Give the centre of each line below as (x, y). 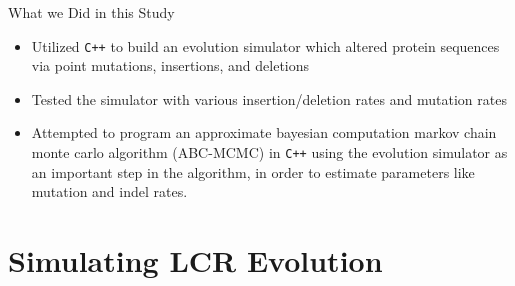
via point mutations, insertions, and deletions (170, 65)
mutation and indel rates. (109, 191)
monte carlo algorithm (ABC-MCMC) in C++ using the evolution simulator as (269, 152)
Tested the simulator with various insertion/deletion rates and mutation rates (269, 98)
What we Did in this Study (91, 12)
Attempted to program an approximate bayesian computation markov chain (264, 132)
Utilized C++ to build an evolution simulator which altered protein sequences (265, 45)
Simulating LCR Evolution (195, 260)
